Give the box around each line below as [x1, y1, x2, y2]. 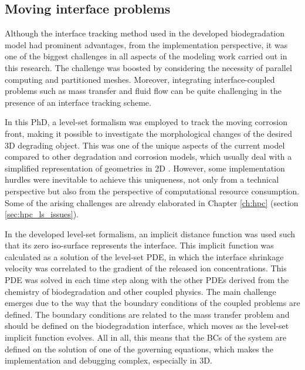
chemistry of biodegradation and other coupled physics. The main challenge [5, 285, 276, 297]
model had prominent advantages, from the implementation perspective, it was [5, 38, 288, 51]
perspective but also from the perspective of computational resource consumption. [5, 184, 300, 197]
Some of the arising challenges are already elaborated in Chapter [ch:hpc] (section [5, 196, 299, 208]
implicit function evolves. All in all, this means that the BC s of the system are [5, 331, 287, 344]
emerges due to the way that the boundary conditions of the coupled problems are [5, 297, 300, 309]
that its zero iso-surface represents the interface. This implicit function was [5, 239, 274, 251]
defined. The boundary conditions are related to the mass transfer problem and [5, 308, 290, 320]
